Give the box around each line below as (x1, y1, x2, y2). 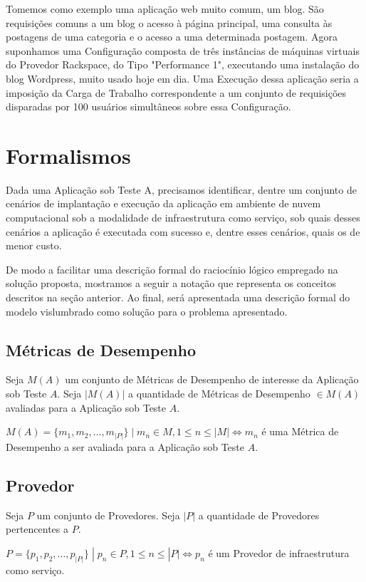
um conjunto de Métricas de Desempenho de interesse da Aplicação (65, 372, 359, 387)
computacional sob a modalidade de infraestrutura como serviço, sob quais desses (6, 210, 360, 225)
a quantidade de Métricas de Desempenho (127, 386, 310, 401)
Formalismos (6, 140, 131, 170)
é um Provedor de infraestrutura (208, 545, 350, 560)
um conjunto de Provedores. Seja (36, 507, 180, 522)
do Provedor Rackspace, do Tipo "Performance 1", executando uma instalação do (6, 57, 360, 72)
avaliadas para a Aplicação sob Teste (6, 400, 167, 415)
